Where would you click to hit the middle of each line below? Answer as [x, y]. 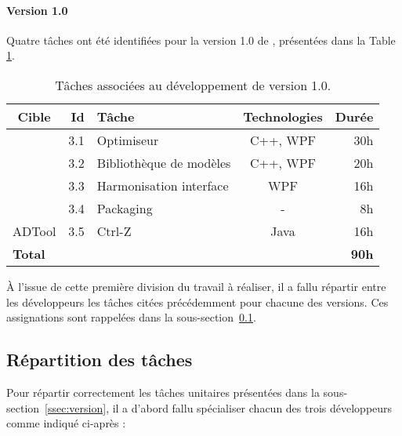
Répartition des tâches [100, 360]
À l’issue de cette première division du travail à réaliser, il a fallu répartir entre [196, 286]
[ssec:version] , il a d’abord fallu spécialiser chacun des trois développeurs [219, 407]
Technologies [283, 116]
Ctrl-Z [114, 231]
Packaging [125, 208]
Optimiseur [128, 140]
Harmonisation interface [163, 185]
